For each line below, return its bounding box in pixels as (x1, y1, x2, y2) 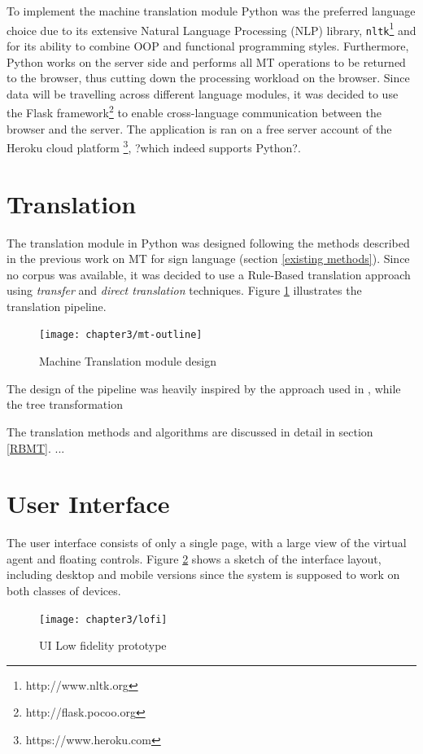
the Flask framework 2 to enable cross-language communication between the (7, 102, 382, 121)
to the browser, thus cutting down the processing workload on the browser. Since (7, 69, 410, 86)
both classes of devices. (7, 582, 121, 598)
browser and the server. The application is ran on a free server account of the (7, 120, 392, 137)
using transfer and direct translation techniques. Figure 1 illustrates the (7, 282, 362, 299)
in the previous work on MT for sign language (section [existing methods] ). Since (7, 250, 410, 267)
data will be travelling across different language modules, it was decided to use (7, 85, 399, 102)
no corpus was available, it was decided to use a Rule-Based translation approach (7, 265, 411, 283)
